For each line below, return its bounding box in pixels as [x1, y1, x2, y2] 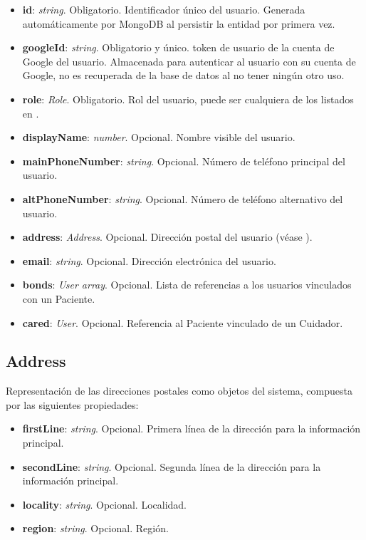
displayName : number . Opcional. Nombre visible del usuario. [22, 130, 296, 145]
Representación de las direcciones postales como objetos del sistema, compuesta [6, 383, 352, 398]
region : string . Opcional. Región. [22, 521, 169, 536]
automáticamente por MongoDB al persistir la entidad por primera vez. [22, 16, 335, 31]
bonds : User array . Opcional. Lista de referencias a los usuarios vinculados [22, 277, 352, 292]
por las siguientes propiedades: [6, 397, 139, 412]
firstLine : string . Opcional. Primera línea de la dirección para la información [22, 421, 361, 436]
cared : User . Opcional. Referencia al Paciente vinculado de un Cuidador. [22, 315, 343, 330]
